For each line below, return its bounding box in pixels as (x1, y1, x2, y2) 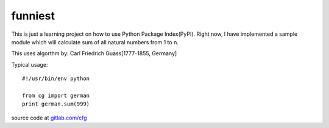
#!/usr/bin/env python (22, 75, 90, 82)
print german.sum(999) (22, 101, 90, 107)
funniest (11, 9, 55, 22)
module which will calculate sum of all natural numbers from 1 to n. (11, 38, 179, 45)
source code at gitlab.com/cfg (11, 114, 88, 121)
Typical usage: (11, 61, 48, 68)
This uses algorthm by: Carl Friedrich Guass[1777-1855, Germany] (11, 50, 177, 57)
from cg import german (22, 92, 90, 99)
